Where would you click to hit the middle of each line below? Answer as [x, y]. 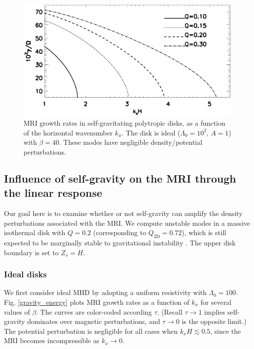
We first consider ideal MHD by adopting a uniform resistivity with [105, 292]
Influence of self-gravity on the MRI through [120, 178]
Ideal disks [25, 274]
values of [17, 311]
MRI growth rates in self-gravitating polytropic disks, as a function [125, 122]
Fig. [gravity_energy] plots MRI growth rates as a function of [97, 302]
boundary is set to [31, 252]
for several [216, 302]
